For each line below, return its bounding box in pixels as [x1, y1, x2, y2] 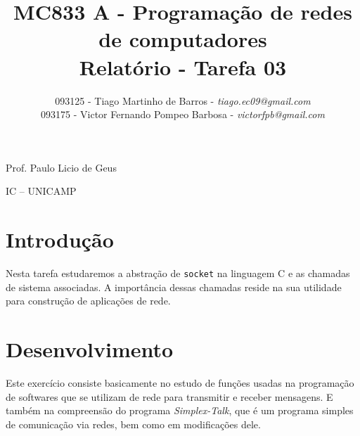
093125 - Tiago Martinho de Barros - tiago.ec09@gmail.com [55, 93, 311, 108]
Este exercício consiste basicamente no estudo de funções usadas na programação [6, 375, 354, 390]
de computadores [98, 25, 267, 53]
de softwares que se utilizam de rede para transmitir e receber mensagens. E [6, 389, 333, 404]
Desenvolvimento [6, 335, 174, 364]
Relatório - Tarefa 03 [79, 52, 287, 81]
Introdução [6, 225, 114, 254]
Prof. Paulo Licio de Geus [6, 160, 117, 174]
